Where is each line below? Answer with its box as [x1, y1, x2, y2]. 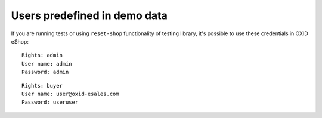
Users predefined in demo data [11, 9, 168, 22]
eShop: [11, 38, 29, 45]
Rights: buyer [21, 82, 63, 89]
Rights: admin [21, 52, 63, 59]
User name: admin [21, 60, 72, 67]
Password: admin [21, 69, 69, 76]
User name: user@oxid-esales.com [21, 90, 119, 97]
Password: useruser [21, 99, 79, 105]
